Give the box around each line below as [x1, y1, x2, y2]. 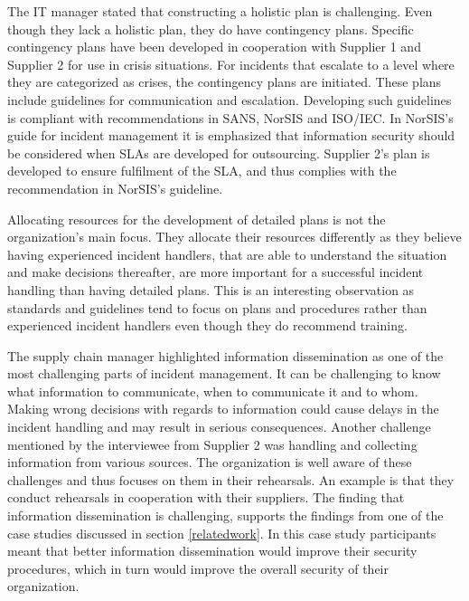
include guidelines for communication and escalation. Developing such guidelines [7, 90, 452, 109]
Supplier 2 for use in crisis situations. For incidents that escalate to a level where [7, 54, 455, 73]
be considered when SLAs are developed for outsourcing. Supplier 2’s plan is [7, 143, 430, 162]
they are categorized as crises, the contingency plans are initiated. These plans [7, 72, 442, 91]
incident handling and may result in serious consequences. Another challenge [7, 417, 431, 436]
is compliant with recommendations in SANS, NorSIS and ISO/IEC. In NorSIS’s [7, 108, 454, 127]
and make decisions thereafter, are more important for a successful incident [7, 262, 424, 281]
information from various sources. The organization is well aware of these [7, 453, 412, 472]
